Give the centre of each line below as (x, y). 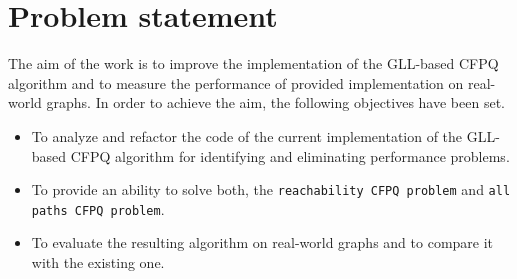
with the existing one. (98, 262)
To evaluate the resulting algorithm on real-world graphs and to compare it (262, 242)
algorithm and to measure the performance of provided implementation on (236, 82)
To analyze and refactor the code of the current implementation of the (247, 135)
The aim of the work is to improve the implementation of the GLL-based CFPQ (253, 63)
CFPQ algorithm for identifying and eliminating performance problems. (290, 155)
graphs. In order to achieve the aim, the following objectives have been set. (275, 102)
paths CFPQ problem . (98, 208)
